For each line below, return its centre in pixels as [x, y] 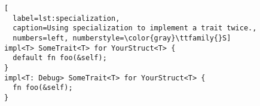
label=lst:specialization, [66, 18]
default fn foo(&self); [60, 58]
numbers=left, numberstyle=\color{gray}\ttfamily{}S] [122, 38]
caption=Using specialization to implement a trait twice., [135, 28]
